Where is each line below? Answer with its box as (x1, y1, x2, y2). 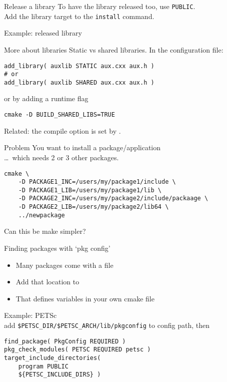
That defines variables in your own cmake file (15, 293, 154, 303)
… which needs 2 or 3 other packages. (4, 152, 119, 162)
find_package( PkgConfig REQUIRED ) (4, 337, 126, 345)
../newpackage (18, 211, 65, 219)
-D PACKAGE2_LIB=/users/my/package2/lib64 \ (18, 203, 169, 211)
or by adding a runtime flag (4, 93, 88, 104)
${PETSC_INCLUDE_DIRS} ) (18, 371, 101, 378)
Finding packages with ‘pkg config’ (4, 243, 110, 253)
